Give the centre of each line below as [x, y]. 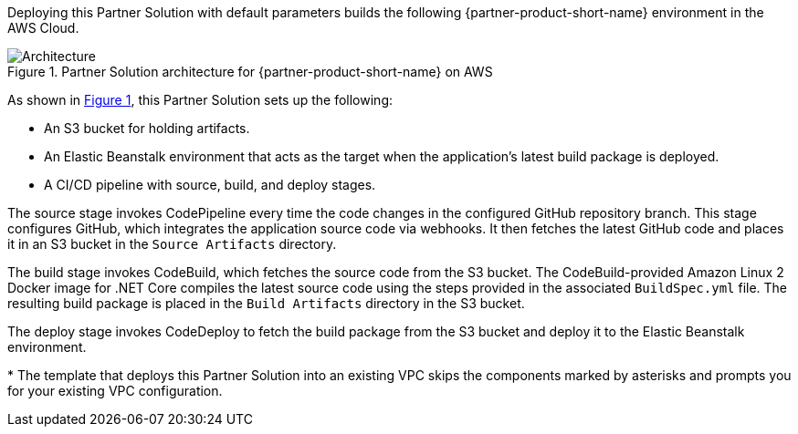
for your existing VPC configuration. [115, 391]
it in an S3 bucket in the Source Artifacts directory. [172, 244]
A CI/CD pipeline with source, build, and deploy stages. [210, 185]
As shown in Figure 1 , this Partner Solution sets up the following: [200, 100]
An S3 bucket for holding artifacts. [147, 128]
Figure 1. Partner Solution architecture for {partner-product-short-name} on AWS [250, 72]
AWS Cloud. [43, 28]
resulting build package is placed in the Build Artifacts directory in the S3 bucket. [266, 303]
